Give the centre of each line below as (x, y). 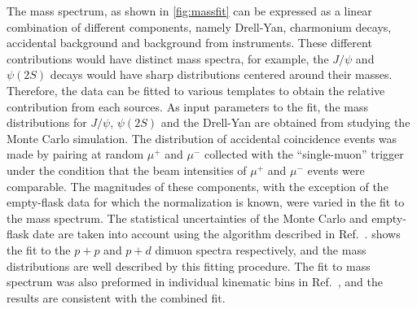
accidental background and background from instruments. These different (189, 43)
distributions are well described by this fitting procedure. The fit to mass (189, 265)
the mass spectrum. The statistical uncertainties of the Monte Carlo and (187, 218)
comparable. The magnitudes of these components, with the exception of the (198, 186)
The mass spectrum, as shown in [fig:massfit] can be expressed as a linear (189, 11)
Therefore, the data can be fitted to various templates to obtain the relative (196, 90)
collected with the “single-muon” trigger (304, 154)
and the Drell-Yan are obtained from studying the (285, 122)
